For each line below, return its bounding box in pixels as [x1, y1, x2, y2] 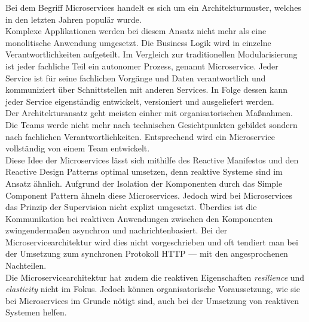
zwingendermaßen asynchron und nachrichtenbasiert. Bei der [5, 224, 228, 236]
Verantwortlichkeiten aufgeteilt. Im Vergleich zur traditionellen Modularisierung [5, 48, 298, 60]
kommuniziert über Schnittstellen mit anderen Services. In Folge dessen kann [5, 83, 287, 96]
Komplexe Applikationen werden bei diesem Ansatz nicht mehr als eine [5, 25, 267, 37]
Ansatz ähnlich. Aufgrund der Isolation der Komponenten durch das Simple [5, 177, 283, 189]
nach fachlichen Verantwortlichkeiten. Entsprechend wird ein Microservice [5, 130, 275, 142]
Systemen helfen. [5, 306, 67, 318]
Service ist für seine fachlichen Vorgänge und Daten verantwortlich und [5, 71, 266, 84]
